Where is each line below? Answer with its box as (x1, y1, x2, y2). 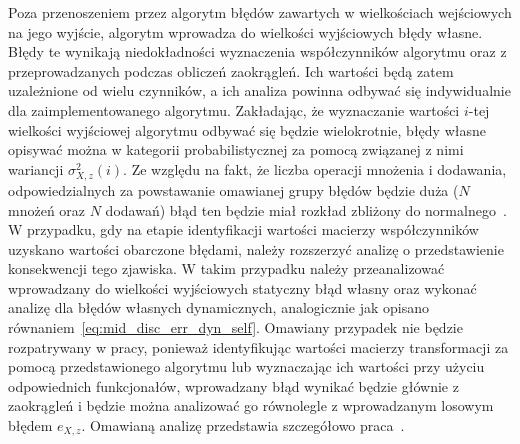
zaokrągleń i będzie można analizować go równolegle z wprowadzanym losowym (8, 395, 494, 416)
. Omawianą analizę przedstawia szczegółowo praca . (81, 415, 405, 436)
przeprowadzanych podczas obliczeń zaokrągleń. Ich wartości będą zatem (8, 60, 454, 81)
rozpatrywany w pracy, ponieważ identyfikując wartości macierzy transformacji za (8, 336, 509, 357)
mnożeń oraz (8, 199, 86, 220)
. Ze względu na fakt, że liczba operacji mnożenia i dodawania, (123, 158, 507, 179)
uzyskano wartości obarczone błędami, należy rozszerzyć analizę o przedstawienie (8, 238, 504, 259)
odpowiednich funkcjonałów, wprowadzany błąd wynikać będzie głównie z (8, 375, 459, 396)
